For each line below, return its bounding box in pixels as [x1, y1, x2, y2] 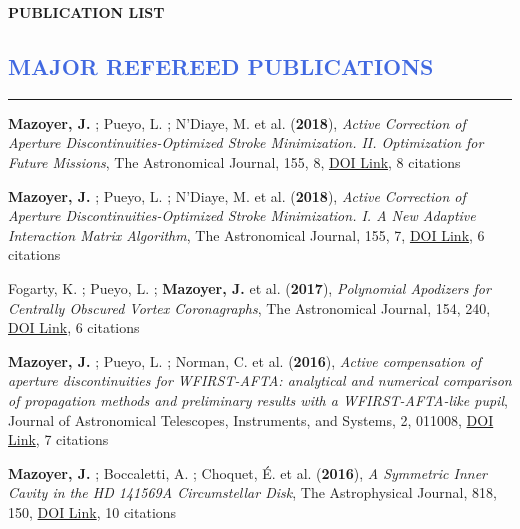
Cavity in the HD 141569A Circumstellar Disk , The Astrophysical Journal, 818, [8, 482, 497, 503]
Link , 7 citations [8, 429, 109, 450]
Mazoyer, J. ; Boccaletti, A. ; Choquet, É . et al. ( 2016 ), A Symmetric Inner [8, 462, 487, 483]
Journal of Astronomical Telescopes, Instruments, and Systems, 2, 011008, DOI [8, 409, 494, 430]
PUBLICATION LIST [8, 2, 165, 22]
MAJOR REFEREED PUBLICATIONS [8, 50, 434, 81]
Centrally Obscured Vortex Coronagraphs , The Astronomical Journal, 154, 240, [8, 297, 491, 318]
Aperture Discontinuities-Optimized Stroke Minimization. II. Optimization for [8, 132, 484, 153]
